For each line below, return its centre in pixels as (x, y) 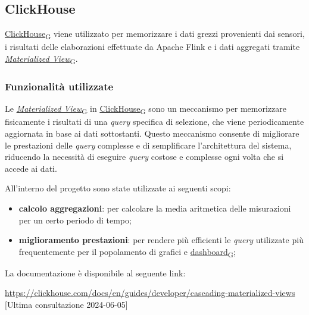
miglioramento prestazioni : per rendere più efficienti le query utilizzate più (161, 240)
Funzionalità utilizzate (59, 86)
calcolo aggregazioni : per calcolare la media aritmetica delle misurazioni (155, 208)
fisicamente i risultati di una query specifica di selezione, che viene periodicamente (154, 122)
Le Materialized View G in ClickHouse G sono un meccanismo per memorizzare (146, 109)
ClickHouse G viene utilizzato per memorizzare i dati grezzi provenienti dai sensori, (155, 34)
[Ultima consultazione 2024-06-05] (66, 305)
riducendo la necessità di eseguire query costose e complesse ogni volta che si (144, 157)
